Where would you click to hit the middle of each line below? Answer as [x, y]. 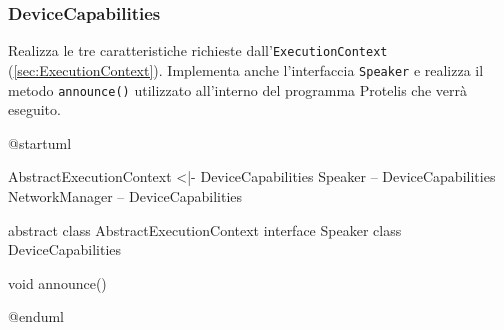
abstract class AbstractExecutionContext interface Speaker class [205, 229]
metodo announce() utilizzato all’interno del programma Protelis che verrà [238, 89]
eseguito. [34, 109]
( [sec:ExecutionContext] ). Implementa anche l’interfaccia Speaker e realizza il [246, 69]
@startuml [40, 142]
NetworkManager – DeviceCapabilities [125, 195]
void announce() [57, 282]
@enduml [36, 316]
